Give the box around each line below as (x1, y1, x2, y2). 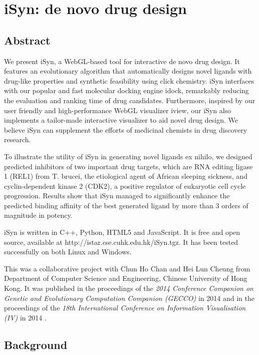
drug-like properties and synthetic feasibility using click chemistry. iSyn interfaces (4, 75, 254, 86)
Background (4, 336, 68, 352)
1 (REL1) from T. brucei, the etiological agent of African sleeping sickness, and (4, 171, 247, 181)
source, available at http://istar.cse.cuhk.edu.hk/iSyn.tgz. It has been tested (4, 236, 238, 247)
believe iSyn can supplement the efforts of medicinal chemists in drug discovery (4, 124, 247, 135)
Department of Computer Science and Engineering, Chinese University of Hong (4, 273, 247, 283)
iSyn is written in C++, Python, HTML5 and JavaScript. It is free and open (4, 227, 240, 237)
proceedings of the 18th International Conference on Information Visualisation (4, 302, 246, 313)
